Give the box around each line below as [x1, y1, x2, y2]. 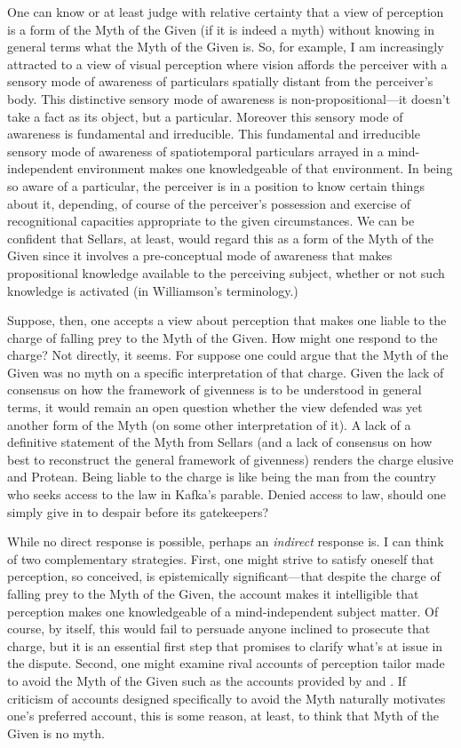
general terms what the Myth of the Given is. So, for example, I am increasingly [7, 37, 444, 56]
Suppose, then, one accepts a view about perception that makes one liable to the [7, 311, 447, 330]
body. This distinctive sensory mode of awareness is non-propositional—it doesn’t [7, 89, 450, 107]
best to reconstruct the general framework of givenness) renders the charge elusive [7, 450, 454, 468]
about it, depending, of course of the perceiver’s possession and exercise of [7, 194, 411, 212]
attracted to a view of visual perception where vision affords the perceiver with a [7, 54, 448, 73]
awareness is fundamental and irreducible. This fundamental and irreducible [7, 124, 420, 143]
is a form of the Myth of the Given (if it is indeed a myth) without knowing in [7, 20, 434, 38]
